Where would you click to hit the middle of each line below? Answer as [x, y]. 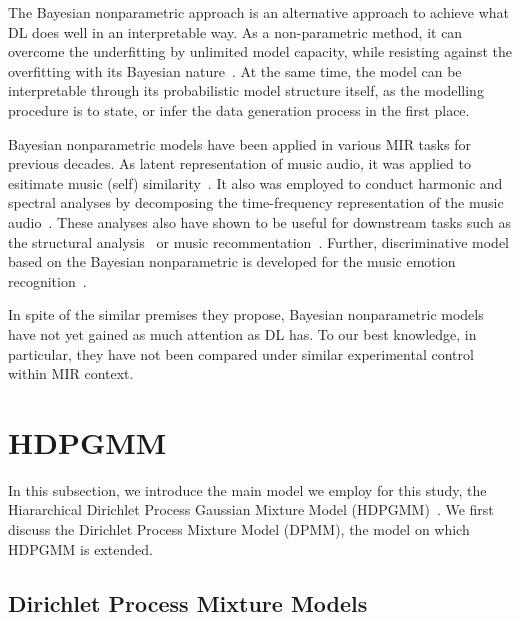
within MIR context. [71, 373]
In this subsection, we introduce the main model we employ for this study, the [247, 489]
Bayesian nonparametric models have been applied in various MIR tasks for [239, 143]
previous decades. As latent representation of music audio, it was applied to [239, 163]
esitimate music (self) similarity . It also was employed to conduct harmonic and [255, 182]
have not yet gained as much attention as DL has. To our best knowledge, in [242, 333]
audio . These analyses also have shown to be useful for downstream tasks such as [259, 221]
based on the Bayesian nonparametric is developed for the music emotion [232, 261]
